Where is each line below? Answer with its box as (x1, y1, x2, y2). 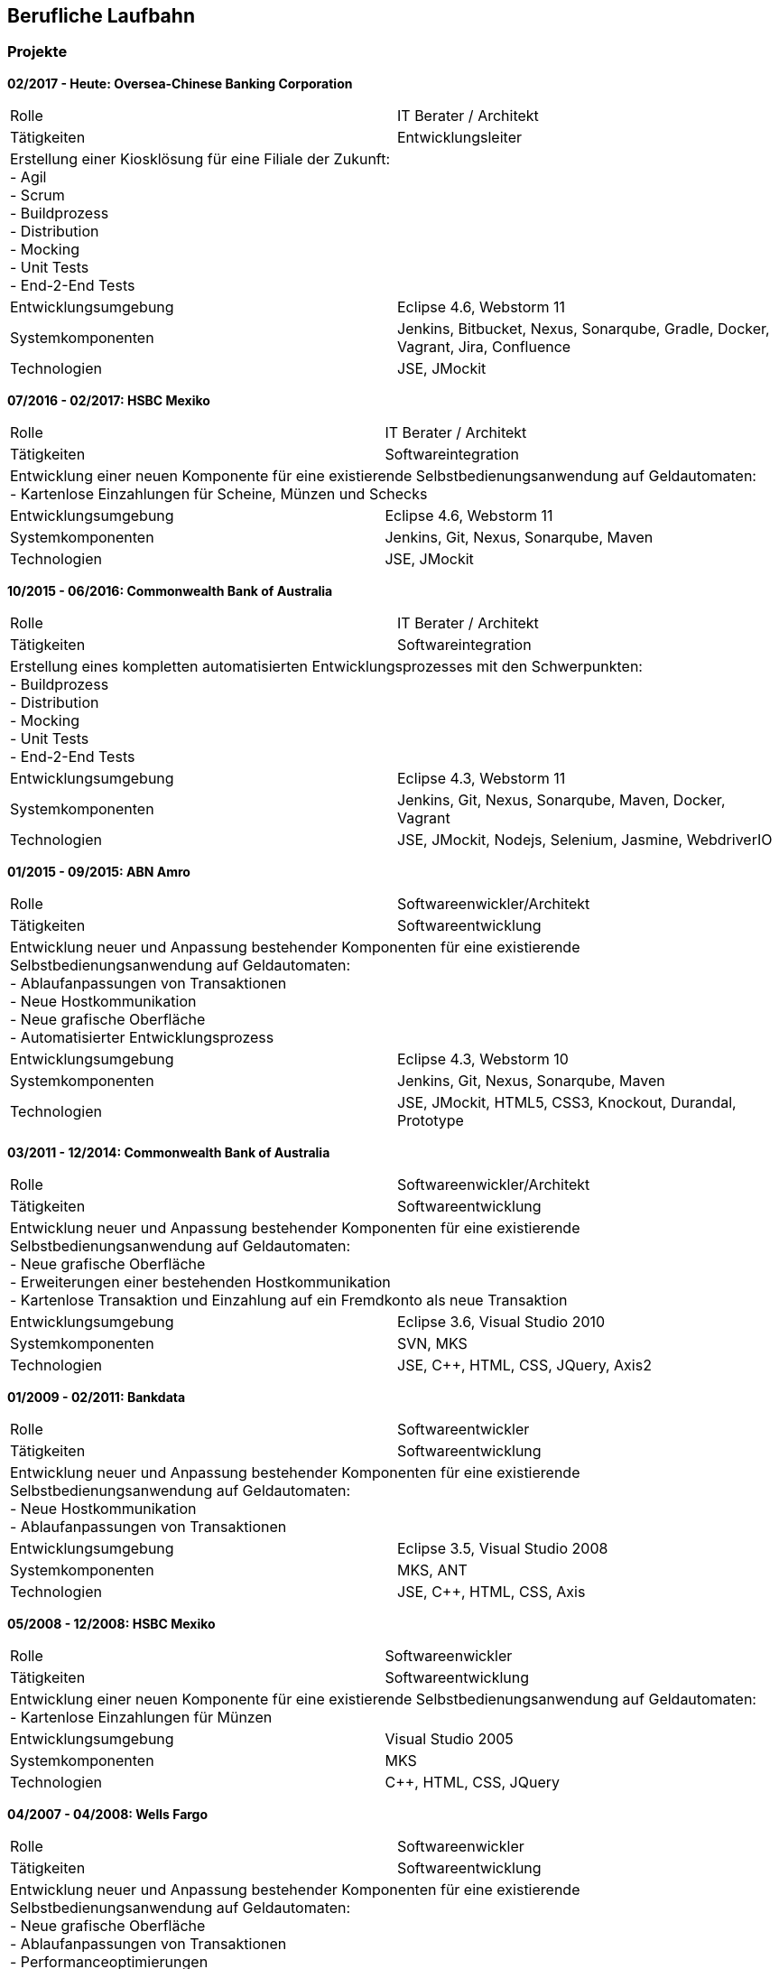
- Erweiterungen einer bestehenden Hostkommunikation (10, 1272, 391, 1291)
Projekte (7, 42, 68, 61)
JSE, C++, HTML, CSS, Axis (397, 1582, 586, 1601)
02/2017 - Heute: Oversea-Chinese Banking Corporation (7, 75, 353, 91)
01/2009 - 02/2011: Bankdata (7, 1389, 186, 1405)
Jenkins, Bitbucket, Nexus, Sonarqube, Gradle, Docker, (397, 319, 770, 338)
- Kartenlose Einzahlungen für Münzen (10, 1707, 273, 1726)
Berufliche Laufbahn (7, 5, 195, 27)
